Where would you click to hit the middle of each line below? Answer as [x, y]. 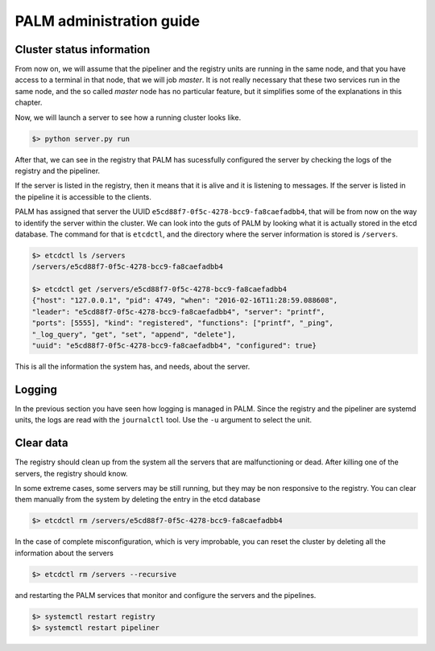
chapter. [29, 103]
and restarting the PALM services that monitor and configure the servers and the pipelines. [166, 595]
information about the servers [64, 553]
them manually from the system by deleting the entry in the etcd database [138, 500]
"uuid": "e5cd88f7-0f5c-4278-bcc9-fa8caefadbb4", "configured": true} [174, 346]
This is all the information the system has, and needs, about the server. [133, 367]
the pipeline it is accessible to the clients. [83, 196]
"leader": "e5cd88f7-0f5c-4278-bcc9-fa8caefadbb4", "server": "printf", [178, 311]
